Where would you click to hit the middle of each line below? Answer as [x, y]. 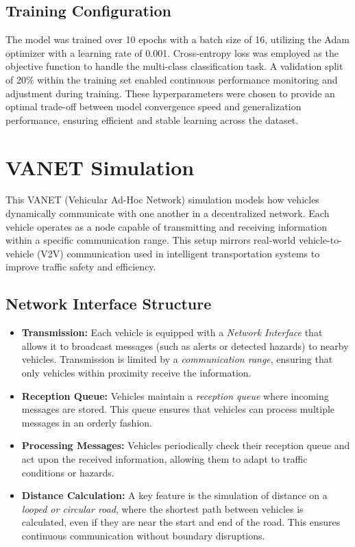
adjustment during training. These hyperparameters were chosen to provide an [170, 93]
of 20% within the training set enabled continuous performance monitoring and [172, 79]
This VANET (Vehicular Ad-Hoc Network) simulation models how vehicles [162, 200]
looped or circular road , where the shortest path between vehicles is [162, 508]
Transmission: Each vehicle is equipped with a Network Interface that [172, 332]
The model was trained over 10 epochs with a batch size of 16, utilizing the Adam [177, 39]
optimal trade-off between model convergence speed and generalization [154, 106]
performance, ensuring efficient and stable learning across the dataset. [152, 119]
